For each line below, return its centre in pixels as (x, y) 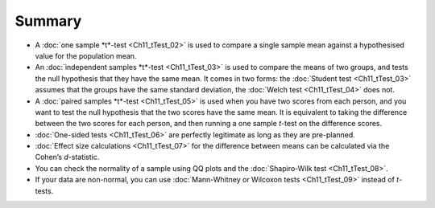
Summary (48, 21)
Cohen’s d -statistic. (67, 157)
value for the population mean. (86, 55)
